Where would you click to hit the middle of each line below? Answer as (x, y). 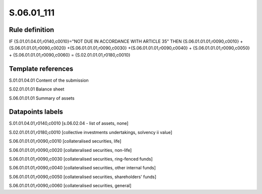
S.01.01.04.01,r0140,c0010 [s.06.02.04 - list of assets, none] (69, 123)
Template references (41, 68)
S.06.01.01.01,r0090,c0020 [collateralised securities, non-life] (70, 150)
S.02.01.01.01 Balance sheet (37, 89)
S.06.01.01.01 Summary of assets (42, 98)
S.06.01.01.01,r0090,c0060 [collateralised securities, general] (70, 186)
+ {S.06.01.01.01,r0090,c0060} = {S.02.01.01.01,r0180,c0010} (70, 55)
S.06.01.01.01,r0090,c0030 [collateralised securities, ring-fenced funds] (81, 159)
